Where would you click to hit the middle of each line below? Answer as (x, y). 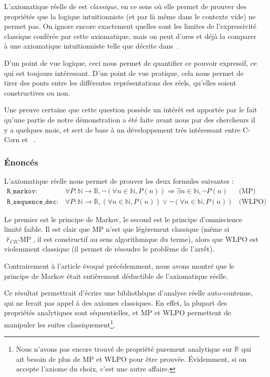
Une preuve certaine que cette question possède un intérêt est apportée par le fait (131, 110)
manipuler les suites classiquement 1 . (60, 323)
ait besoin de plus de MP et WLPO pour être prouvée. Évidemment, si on (131, 359)
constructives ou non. (37, 92)
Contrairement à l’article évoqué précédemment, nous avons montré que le (119, 265)
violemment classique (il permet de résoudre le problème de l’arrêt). (109, 249)
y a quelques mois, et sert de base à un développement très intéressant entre (122, 129)
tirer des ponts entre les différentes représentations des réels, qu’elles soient (120, 83)
